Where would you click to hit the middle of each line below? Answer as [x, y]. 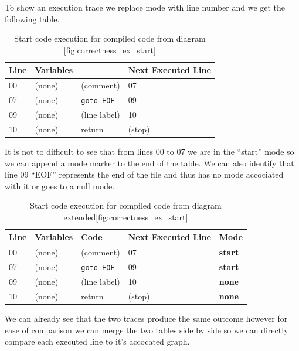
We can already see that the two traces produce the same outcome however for [146, 318]
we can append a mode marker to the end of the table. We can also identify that [149, 163]
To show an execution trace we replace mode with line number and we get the [145, 7]
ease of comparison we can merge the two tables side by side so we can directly [147, 330]
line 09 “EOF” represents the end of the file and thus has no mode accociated [144, 174]
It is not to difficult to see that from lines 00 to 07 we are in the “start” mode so [149, 151]
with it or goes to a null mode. [60, 185]
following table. [32, 18]
